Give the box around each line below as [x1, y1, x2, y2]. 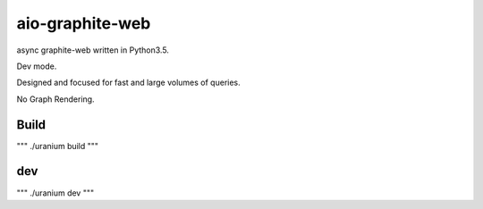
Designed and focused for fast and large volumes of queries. [16, 77, 241, 88]
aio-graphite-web [16, 13, 151, 33]
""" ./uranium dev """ [16, 188, 94, 198]
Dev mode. [16, 61, 57, 71]
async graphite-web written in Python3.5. [16, 45, 170, 55]
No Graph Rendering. [16, 94, 95, 104]
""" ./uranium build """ [16, 140, 98, 151]
